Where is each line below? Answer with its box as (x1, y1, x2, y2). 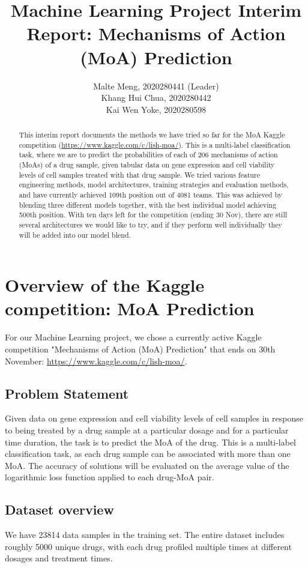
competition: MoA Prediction (5, 296, 255, 321)
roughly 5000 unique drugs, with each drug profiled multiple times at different (5, 540, 292, 552)
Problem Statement (5, 384, 129, 402)
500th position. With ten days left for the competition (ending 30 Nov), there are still (19, 210, 288, 220)
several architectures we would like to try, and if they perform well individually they (19, 219, 282, 229)
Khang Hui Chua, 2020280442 (101, 91, 211, 104)
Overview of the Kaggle (5, 273, 205, 297)
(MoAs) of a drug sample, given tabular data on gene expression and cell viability (19, 160, 275, 170)
